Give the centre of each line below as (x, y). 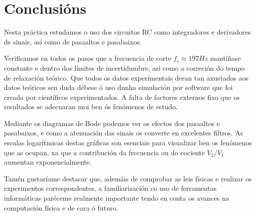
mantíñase (226, 58)
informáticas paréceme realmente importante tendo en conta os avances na (117, 198)
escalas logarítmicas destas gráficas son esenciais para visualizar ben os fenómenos (128, 143)
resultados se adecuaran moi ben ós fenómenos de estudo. (91, 107)
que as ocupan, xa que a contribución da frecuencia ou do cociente (105, 152)
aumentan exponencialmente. (48, 162)
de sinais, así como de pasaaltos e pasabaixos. (73, 41)
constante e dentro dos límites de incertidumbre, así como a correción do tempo (125, 67)
